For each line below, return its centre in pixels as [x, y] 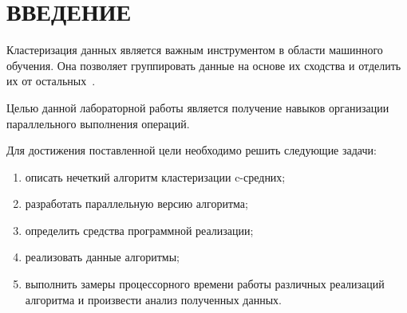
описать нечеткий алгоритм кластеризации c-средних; [155, 176]
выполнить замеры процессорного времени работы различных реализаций [205, 284]
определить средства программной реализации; [139, 230]
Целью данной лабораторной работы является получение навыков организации [198, 107]
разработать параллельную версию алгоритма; [136, 203]
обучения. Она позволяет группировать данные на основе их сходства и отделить [204, 65]
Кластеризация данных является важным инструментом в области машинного [195, 50]
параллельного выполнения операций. [98, 123]
